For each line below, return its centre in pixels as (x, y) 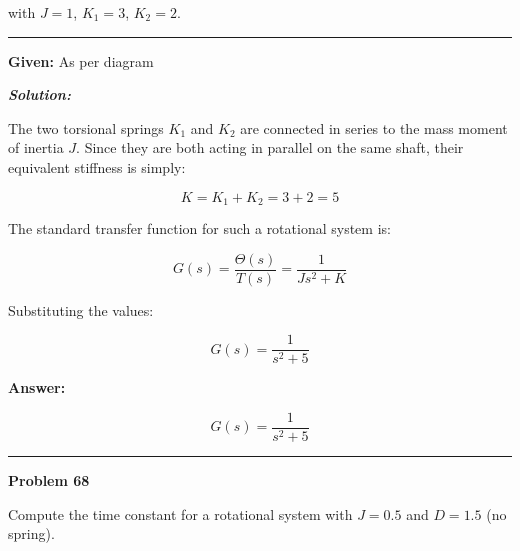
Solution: (39, 94)
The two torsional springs (86, 127)
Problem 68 (49, 479)
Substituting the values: (81, 309)
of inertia (36, 147)
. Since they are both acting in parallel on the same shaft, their (270, 147)
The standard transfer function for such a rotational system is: (199, 228)
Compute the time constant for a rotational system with (180, 513)
